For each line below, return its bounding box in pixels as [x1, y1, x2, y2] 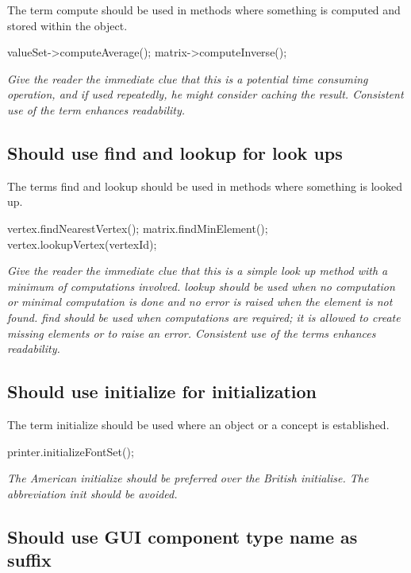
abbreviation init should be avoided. [7, 485, 178, 501]
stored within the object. [7, 17, 128, 33]
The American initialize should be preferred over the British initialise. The [7, 470, 369, 486]
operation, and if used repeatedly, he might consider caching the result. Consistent [7, 86, 404, 103]
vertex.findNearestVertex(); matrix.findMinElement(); [7, 219, 268, 236]
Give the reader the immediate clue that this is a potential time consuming [7, 70, 368, 87]
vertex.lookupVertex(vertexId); [7, 235, 157, 252]
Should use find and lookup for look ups [7, 140, 343, 165]
